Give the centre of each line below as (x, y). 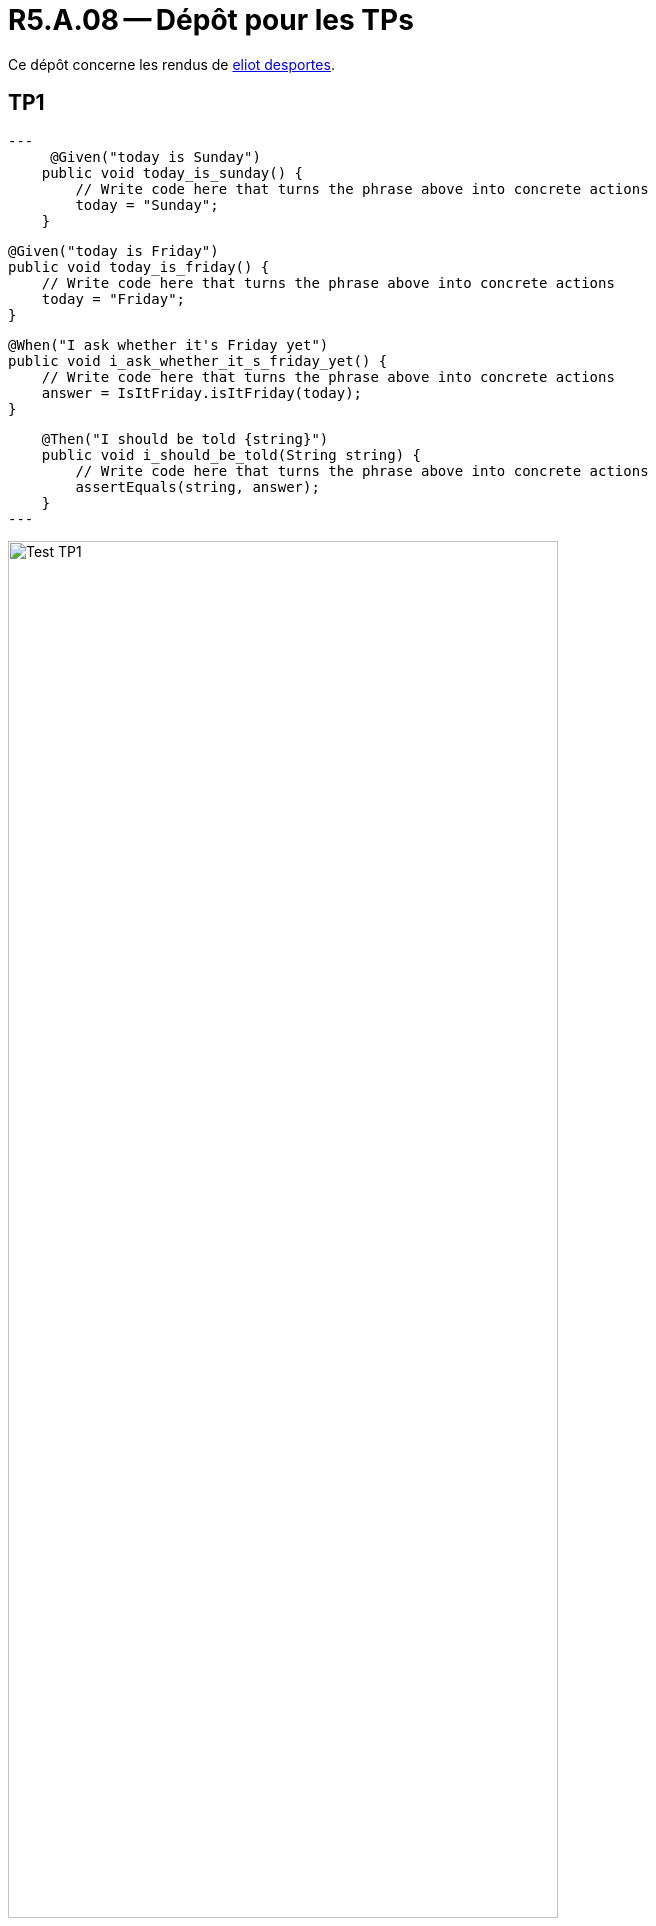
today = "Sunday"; (147, 204)
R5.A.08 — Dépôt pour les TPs (211, 20)
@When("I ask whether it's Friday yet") (168, 344)
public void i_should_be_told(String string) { (231, 454)
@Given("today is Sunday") (155, 156)
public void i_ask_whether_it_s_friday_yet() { (198, 360)
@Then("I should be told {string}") (185, 438)
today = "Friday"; (113, 298)
